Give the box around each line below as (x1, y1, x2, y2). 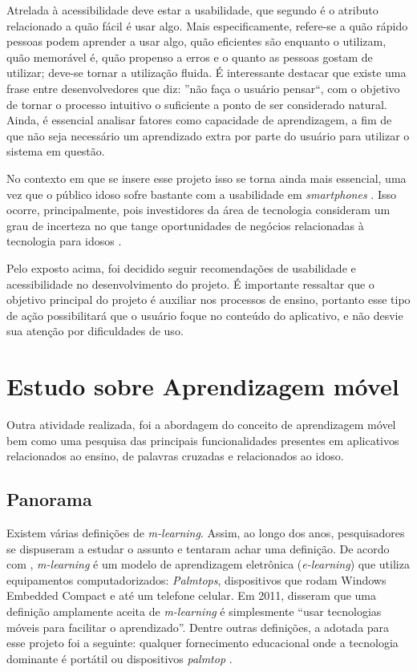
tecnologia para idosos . (6, 233, 122, 249)
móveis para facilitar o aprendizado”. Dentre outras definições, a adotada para (6, 618, 390, 635)
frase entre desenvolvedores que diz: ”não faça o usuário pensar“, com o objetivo (6, 79, 400, 96)
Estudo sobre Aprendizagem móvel (6, 370, 399, 403)
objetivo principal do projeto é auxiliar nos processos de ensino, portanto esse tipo (6, 291, 411, 308)
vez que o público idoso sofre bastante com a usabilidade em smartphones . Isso (6, 185, 396, 202)
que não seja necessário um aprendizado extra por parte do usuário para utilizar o (6, 127, 410, 144)
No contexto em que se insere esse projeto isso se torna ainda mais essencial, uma (6, 169, 407, 186)
